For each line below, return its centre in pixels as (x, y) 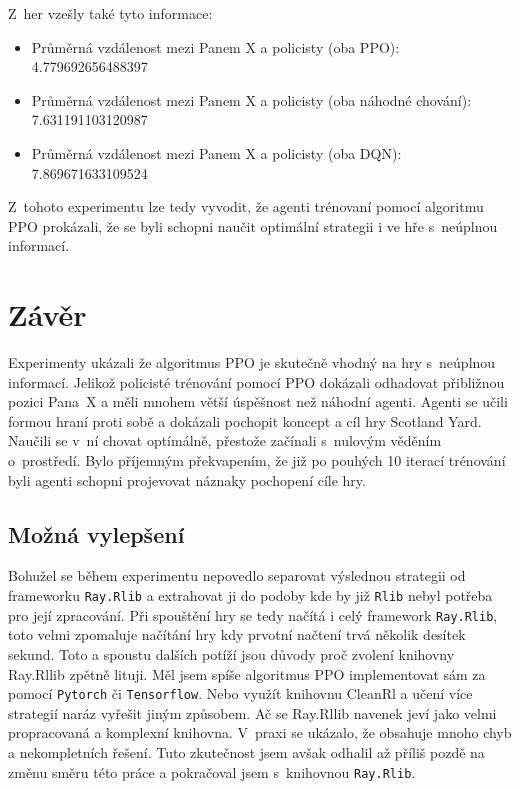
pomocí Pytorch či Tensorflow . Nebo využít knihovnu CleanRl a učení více (240, 693)
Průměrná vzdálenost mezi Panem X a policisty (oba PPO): (215, 46)
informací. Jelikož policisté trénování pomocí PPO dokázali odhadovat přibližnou (256, 381)
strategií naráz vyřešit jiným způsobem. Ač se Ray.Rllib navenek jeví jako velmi (252, 712)
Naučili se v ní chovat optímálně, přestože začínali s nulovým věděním (225, 440)
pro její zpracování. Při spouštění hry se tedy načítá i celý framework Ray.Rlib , (253, 614)
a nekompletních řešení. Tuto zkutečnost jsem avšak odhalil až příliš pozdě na (246, 751)
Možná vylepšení (96, 533)
